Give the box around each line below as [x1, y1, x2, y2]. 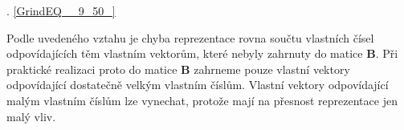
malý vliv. [6, 108, 56, 124]
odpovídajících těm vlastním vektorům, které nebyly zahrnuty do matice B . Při [6, 45, 398, 62]
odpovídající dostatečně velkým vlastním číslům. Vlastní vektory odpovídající [6, 76, 389, 93]
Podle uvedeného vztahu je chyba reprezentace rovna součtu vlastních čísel [6, 29, 374, 46]
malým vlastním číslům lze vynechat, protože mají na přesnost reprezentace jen [6, 91, 398, 108]
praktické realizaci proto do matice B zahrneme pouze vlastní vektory [6, 60, 350, 77]
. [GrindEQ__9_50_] [6, 2, 116, 18]
